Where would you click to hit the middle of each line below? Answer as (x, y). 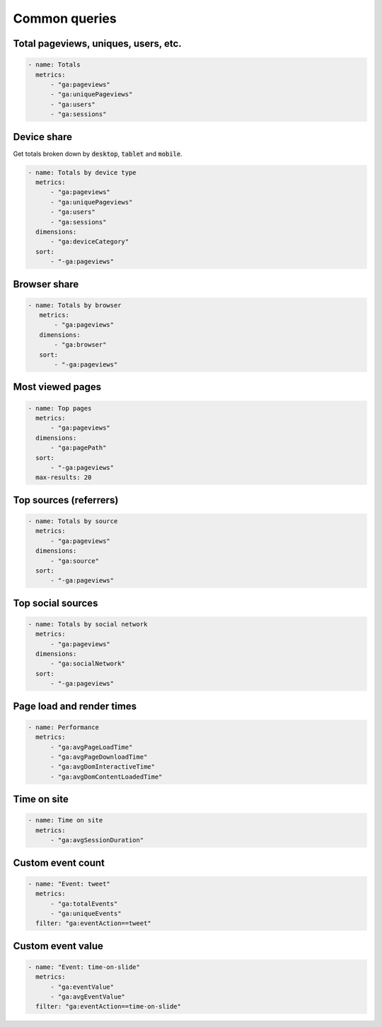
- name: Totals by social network (88, 624)
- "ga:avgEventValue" (88, 997)
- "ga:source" (75, 561)
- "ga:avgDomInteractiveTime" (103, 767)
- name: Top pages (60, 408)
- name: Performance (63, 727)
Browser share (46, 284)
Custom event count (59, 862)
